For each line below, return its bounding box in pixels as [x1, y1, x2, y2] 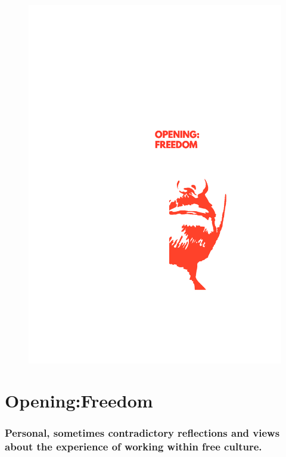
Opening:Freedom [5, 388, 153, 413]
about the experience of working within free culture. [5, 439, 262, 454]
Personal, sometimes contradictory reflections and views [5, 425, 280, 440]
